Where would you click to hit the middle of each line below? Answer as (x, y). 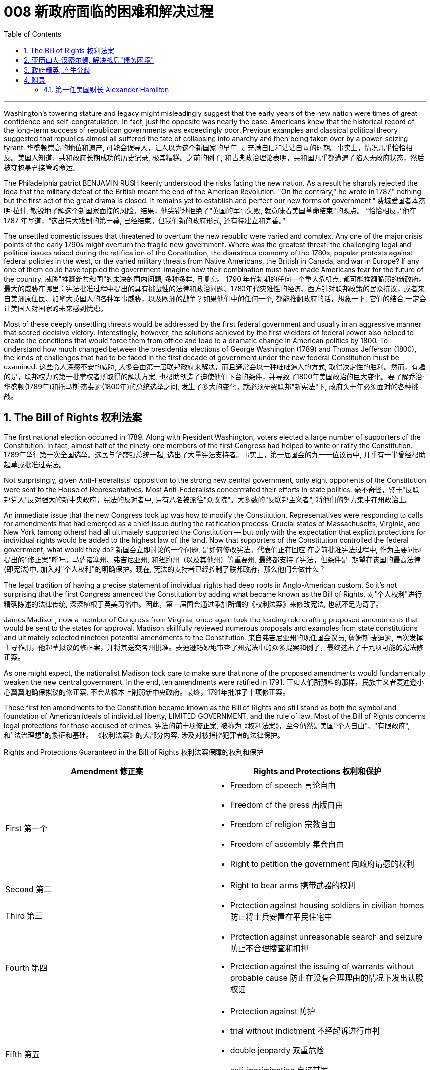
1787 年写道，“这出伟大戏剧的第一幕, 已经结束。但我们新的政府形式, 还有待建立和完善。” (145, 220)
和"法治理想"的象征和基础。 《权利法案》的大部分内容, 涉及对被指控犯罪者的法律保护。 (144, 735)
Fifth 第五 (23, 1054)
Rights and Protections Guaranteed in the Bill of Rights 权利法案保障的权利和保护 (134, 752)
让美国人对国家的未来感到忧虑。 (55, 308)
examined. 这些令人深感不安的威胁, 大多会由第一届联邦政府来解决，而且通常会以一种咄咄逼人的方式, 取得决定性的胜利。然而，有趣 (215, 366)
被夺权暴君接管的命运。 (42, 167)
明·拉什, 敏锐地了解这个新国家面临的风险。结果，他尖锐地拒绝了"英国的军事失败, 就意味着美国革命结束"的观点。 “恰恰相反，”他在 (210, 210)
